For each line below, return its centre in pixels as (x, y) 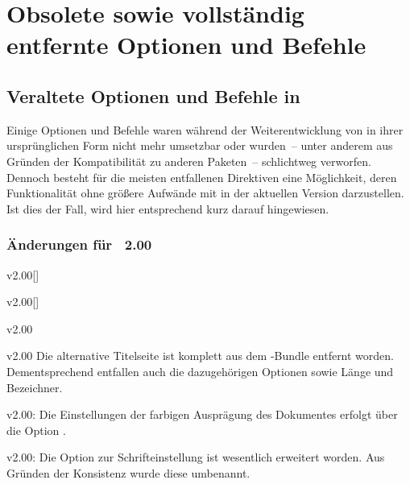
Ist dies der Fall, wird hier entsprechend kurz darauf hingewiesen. (168, 208)
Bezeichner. (35, 387)
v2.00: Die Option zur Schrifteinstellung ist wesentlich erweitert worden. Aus (196, 457)
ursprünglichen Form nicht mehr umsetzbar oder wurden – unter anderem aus (200, 145)
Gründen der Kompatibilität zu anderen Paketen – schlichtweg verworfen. (189, 161)
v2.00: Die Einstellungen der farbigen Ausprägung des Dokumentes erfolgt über (202, 414)
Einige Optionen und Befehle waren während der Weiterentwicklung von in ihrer (205, 129)
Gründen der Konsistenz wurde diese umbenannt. (128, 472)
